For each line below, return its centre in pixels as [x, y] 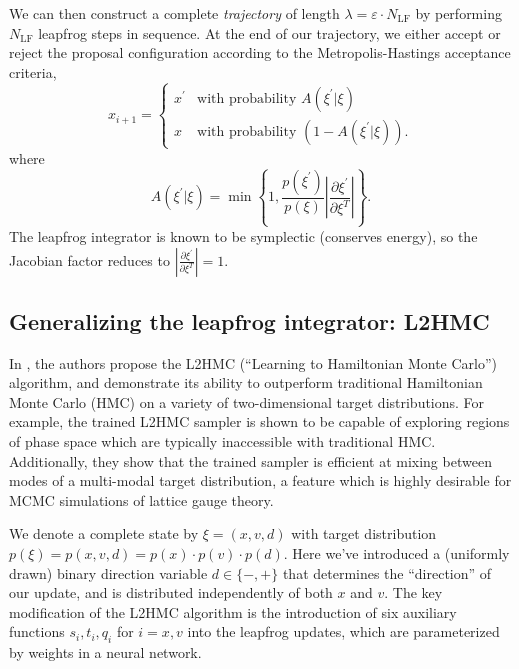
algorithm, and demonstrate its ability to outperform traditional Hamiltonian [246, 382]
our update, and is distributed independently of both [171, 592]
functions [37, 631]
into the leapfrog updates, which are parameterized [343, 631]
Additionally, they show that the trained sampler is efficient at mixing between [250, 460]
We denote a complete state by [104, 533]
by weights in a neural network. [105, 652]
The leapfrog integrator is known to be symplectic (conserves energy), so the [243, 235]
